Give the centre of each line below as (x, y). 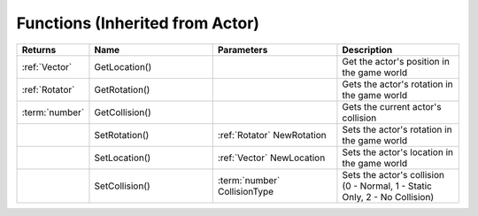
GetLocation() (123, 66)
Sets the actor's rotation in (397, 129)
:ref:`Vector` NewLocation (271, 158)
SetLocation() (123, 158)
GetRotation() (122, 89)
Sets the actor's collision (393, 174)
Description (367, 50)
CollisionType (246, 191)
